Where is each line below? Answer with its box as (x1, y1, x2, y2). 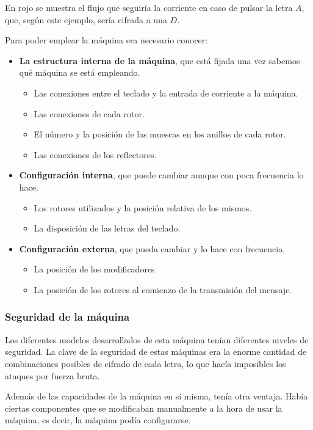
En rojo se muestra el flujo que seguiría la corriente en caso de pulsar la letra (5, 1, 293, 13)
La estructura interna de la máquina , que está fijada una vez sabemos (19, 54, 300, 67)
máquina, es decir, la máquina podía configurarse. (5, 414, 191, 426)
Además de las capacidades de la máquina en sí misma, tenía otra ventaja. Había (5, 390, 308, 403)
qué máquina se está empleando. (19, 66, 140, 79)
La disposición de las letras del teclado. (34, 222, 181, 235)
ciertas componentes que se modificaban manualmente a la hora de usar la (5, 401, 282, 414)
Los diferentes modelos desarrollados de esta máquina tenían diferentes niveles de (5, 333, 309, 346)
